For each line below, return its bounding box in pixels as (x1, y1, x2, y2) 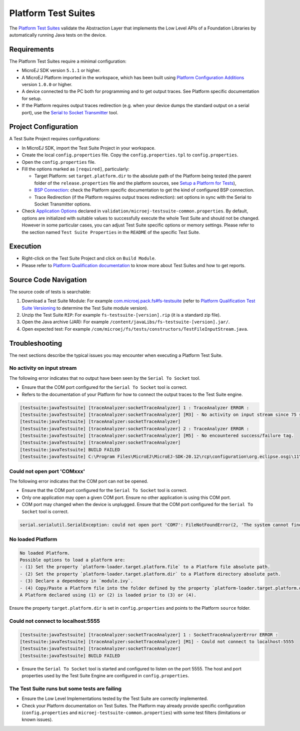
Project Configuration (9, 123, 78, 131)
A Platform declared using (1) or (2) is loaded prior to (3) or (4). (19, 592, 197, 598)
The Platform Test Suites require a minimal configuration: (9, 58, 127, 64)
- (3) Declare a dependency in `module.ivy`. (19, 578, 133, 584)
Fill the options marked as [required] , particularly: (21, 166, 129, 172)
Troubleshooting (9, 339, 62, 348)
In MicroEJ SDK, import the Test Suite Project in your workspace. (21, 145, 156, 151)
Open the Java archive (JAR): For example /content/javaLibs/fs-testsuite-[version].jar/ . (21, 319, 230, 325)
